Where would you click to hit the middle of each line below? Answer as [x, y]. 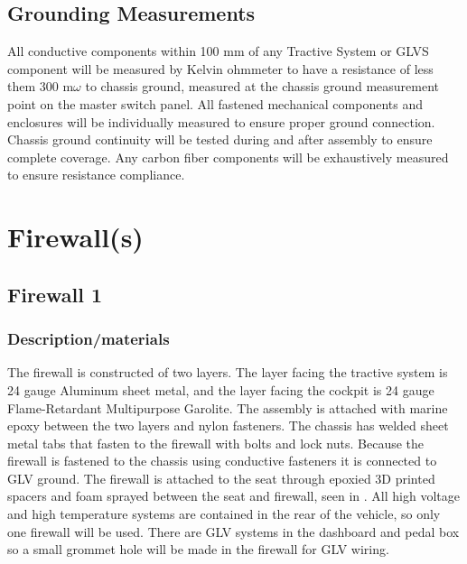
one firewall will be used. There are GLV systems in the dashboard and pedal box [233, 531]
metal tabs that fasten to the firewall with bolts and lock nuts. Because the [216, 443]
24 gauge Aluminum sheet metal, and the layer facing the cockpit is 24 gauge [221, 389]
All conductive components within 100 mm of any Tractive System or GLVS [218, 51]
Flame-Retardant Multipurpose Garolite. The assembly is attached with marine [228, 407]
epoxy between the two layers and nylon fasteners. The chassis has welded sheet [228, 425]
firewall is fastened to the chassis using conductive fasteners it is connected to [222, 461]
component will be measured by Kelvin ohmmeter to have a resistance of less [220, 68]
